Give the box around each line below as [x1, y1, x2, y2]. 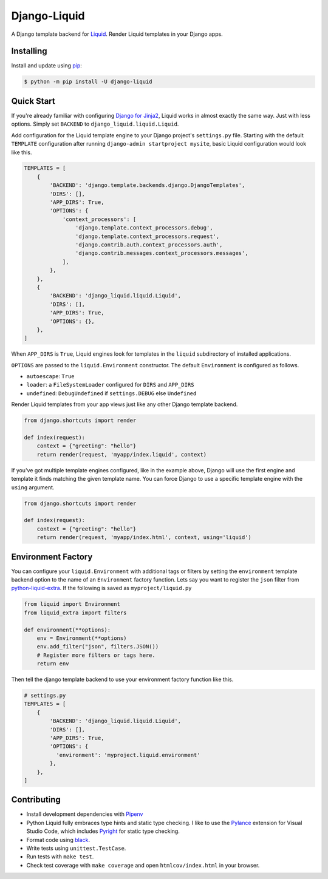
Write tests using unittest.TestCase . [26, 844, 126, 852]
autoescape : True [26, 373, 75, 380]
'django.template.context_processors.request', [75, 232, 220, 240]
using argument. [11, 483, 55, 491]
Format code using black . [26, 836, 91, 843]
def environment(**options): [24, 626, 111, 633]
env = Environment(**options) [36, 634, 127, 642]
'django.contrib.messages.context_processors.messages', [75, 249, 248, 257]
